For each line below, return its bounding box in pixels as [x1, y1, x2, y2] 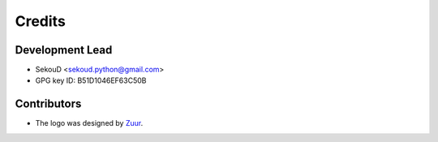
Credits [15, 12, 67, 30]
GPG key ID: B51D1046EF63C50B [35, 75, 147, 85]
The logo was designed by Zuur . [35, 118, 144, 128]
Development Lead [15, 43, 113, 57]
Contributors [15, 97, 82, 111]
